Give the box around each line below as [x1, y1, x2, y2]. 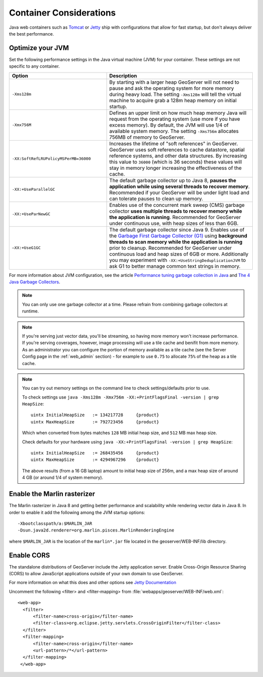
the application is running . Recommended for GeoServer [109, 214, 241, 220]
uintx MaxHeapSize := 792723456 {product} [31, 419, 159, 424]
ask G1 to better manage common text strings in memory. [109, 263, 241, 270]
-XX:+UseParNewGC [12, 212, 51, 217]
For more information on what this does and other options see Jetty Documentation [9, 580, 176, 586]
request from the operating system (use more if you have [109, 115, 241, 122]
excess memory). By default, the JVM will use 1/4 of [109, 122, 229, 128]
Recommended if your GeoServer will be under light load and [109, 189, 249, 196]
